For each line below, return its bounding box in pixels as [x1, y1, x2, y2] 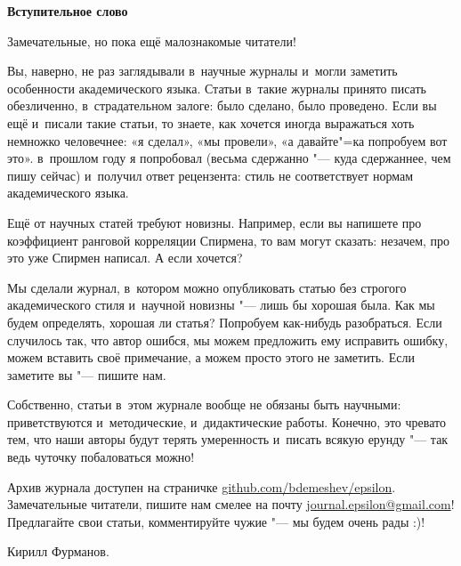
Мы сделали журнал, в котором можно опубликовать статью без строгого [7, 278, 407, 296]
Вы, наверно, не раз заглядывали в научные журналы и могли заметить [7, 61, 398, 80]
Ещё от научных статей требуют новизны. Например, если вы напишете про [7, 213, 422, 231]
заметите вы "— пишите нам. [7, 365, 166, 384]
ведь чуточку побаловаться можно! [7, 448, 195, 466]
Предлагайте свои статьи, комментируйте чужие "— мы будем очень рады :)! [7, 512, 425, 530]
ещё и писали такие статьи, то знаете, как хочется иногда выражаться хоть [7, 113, 415, 132]
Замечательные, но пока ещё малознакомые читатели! [7, 31, 296, 50]
